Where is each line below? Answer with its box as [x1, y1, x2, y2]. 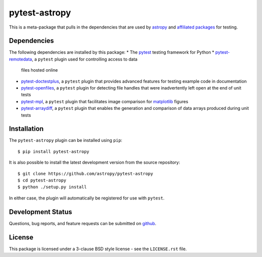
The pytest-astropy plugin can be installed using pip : [9, 137, 122, 143]
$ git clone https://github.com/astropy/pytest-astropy [17, 171, 153, 176]
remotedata [9, 56, 33, 62]
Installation [9, 125, 44, 133]
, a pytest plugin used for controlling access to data [32, 56, 138, 62]
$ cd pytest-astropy [17, 178, 66, 183]
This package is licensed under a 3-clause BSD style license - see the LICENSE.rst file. [9, 246, 187, 252]
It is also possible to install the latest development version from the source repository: [9, 160, 180, 166]
